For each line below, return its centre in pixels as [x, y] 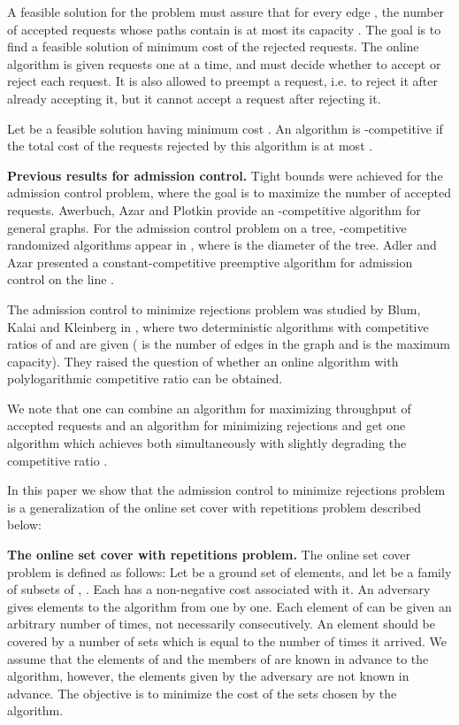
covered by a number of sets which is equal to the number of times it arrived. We [227, 641]
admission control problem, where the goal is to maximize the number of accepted [229, 193]
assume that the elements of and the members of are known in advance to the [218, 658]
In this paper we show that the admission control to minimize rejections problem [226, 490]
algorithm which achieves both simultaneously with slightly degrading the [207, 443]
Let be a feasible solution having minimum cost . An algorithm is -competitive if [225, 128]
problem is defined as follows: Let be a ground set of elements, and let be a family [229, 571]
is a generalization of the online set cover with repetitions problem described [214, 507]
